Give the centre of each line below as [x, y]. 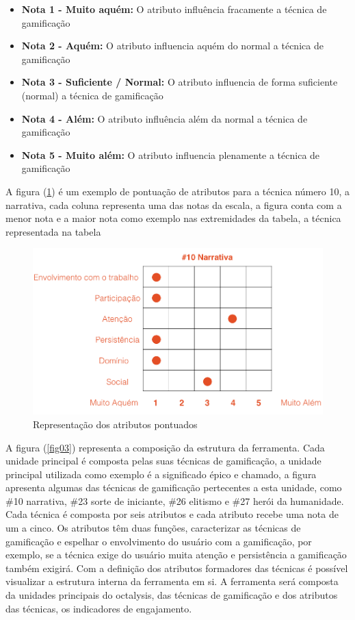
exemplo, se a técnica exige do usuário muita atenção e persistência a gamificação [176, 555]
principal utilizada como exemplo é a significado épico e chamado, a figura [161, 474]
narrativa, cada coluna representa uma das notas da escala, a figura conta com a [174, 204]
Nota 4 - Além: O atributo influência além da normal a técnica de [165, 118]
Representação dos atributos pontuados [115, 424]
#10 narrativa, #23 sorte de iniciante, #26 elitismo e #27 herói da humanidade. [175, 500]
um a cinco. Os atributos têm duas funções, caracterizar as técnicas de [153, 528]
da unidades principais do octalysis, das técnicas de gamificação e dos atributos [172, 595]
